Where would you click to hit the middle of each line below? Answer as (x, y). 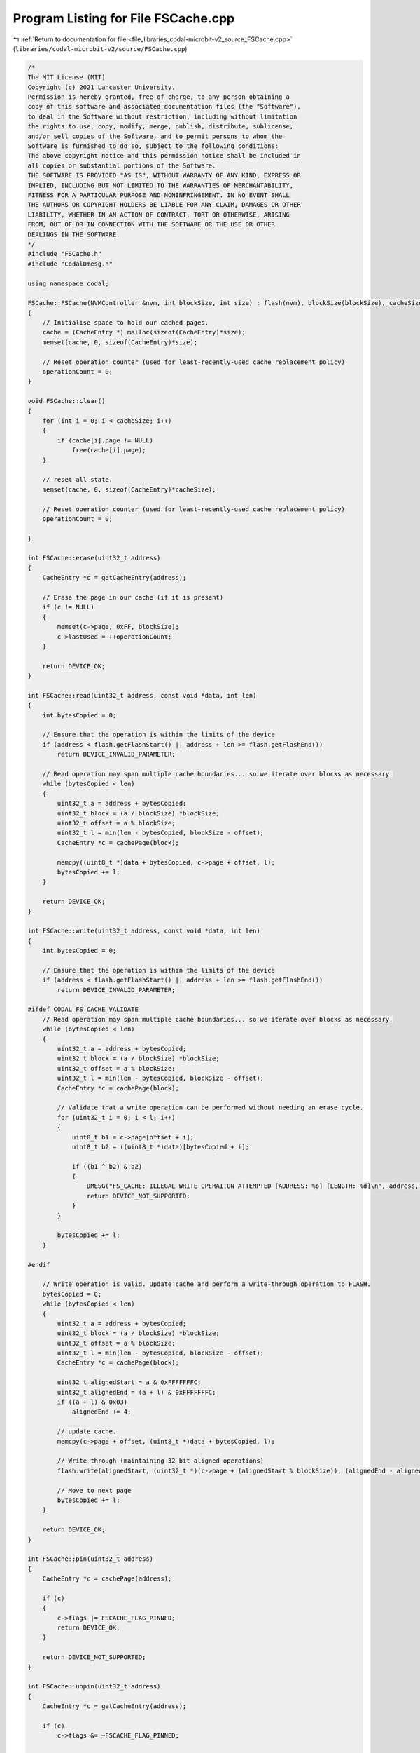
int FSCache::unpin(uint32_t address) (94, 1687)
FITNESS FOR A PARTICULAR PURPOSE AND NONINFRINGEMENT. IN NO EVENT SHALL (159, 195)
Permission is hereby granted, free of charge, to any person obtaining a (159, 97)
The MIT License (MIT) (66, 77)
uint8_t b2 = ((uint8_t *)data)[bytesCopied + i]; (161, 1147)
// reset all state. (78, 480)
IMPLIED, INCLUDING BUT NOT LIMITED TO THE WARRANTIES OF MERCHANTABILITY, (161, 185)
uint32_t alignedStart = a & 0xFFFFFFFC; (129, 1382)
